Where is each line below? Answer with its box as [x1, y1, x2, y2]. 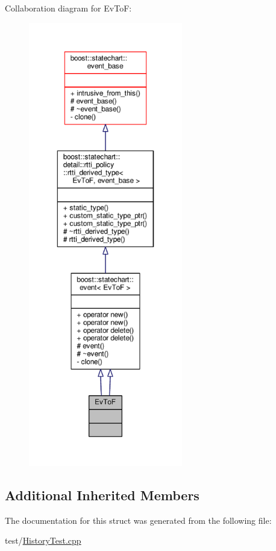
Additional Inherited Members [5, 485, 199, 504]
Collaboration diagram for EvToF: [5, 2, 132, 14]
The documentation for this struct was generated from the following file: [5, 514, 272, 526]
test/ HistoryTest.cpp [5, 534, 81, 547]
